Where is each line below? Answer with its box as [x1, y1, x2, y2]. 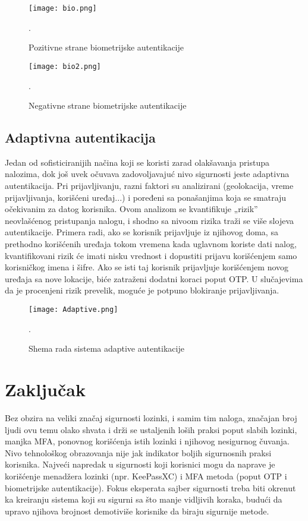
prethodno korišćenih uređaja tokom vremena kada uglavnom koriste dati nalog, [5, 238, 297, 250]
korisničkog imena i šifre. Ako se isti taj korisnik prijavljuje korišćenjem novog [5, 261, 289, 273]
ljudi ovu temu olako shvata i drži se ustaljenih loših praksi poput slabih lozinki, [5, 423, 297, 435]
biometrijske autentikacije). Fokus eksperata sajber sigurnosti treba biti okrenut [5, 481, 296, 494]
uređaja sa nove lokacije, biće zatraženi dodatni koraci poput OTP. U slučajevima [5, 272, 303, 285]
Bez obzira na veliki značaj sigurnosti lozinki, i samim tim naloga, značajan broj [5, 411, 297, 424]
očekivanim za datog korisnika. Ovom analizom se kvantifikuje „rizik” [5, 203, 258, 215]
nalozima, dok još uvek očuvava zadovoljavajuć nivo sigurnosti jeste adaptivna [5, 168, 290, 180]
